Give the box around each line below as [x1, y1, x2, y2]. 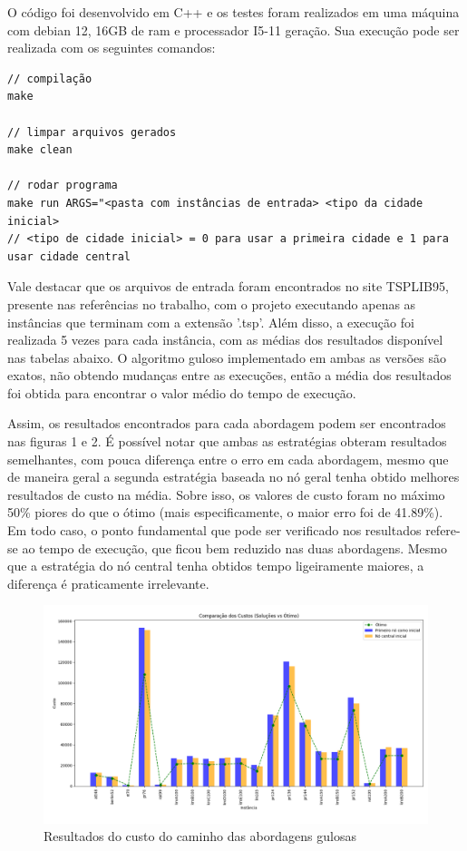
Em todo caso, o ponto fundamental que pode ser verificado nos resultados [7, 521, 422, 540]
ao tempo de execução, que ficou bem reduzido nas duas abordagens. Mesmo [22, 538, 447, 557]
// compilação [7, 72, 92, 85]
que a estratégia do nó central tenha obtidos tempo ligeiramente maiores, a [7, 556, 424, 575]
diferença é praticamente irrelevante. [7, 573, 209, 592]
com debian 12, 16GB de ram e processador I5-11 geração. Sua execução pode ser [7, 20, 460, 39]
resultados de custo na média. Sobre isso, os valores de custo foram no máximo [7, 484, 445, 504]
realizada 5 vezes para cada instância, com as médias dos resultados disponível [7, 330, 443, 349]
